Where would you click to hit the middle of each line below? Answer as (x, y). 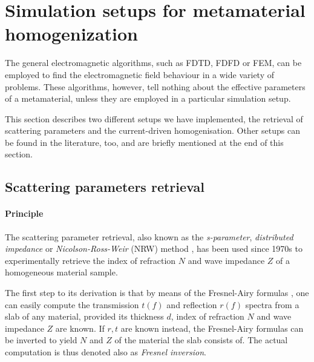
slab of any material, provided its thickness (84, 316)
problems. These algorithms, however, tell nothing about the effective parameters (155, 86)
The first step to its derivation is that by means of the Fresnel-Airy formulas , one (157, 293)
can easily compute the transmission (72, 304)
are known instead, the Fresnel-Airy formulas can (212, 328)
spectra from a (272, 304)
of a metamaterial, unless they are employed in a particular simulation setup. (148, 98)
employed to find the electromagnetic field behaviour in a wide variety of (140, 74)
